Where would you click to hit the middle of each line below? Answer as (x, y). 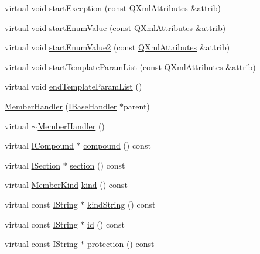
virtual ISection (32, 165)
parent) (137, 106)
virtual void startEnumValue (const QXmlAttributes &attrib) (115, 27)
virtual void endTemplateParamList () (73, 86)
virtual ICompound (39, 145)
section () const (97, 165)
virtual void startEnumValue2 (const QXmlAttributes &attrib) (117, 47)
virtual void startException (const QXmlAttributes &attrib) (113, 8)
